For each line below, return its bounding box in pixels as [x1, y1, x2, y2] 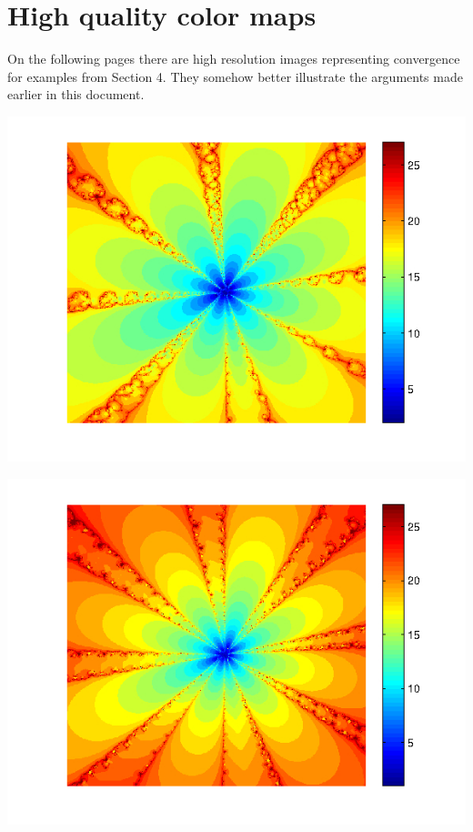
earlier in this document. [7, 85, 145, 104]
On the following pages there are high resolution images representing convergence [7, 49, 460, 68]
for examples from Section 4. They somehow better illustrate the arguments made [7, 66, 463, 86]
